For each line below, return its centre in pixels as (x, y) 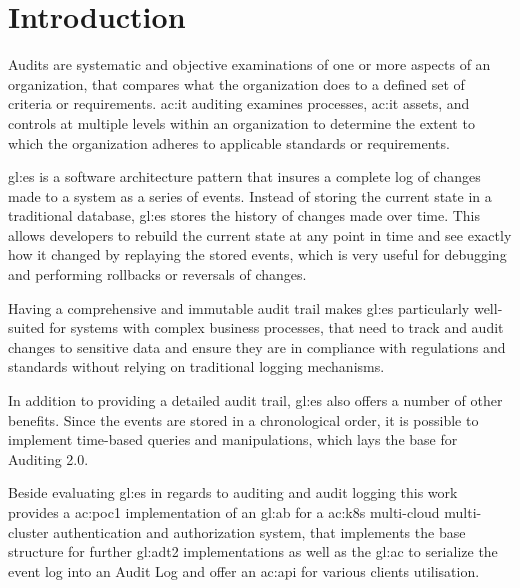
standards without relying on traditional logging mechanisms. (196, 366)
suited (26, 327)
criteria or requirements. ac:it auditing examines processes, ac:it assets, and (239, 103)
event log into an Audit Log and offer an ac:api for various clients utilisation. (244, 570)
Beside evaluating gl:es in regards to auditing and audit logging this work (233, 492)
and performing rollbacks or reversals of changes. (157, 274)
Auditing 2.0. (48, 458)
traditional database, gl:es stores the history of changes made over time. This (244, 215)
